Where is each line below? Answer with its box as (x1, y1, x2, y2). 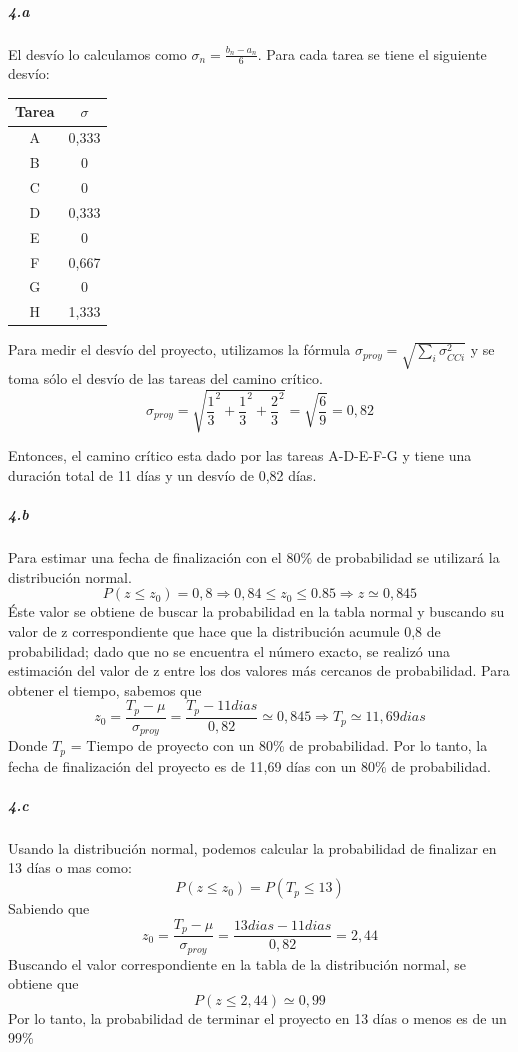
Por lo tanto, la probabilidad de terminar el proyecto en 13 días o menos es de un (8, 1007, 507, 1028)
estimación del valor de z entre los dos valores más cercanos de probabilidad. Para (8, 660, 510, 681)
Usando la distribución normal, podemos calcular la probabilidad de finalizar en (8, 837, 497, 858)
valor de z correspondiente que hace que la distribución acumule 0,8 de (8, 620, 441, 641)
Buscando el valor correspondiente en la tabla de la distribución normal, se (8, 953, 467, 974)
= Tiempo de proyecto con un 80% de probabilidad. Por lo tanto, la (70, 735, 488, 756)
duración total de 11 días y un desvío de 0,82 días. (8, 465, 317, 486)
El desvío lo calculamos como (8, 43, 187, 64)
